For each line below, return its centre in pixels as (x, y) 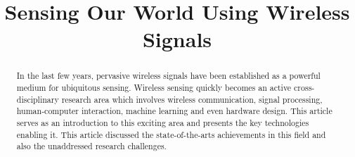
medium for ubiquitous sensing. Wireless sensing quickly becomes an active (154, 88)
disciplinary (38, 99)
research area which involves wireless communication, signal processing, (192, 99)
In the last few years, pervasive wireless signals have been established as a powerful (168, 76)
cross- (304, 88)
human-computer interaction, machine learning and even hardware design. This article (174, 111)
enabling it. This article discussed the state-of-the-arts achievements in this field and (171, 134)
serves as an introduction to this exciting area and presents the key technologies (163, 122)
